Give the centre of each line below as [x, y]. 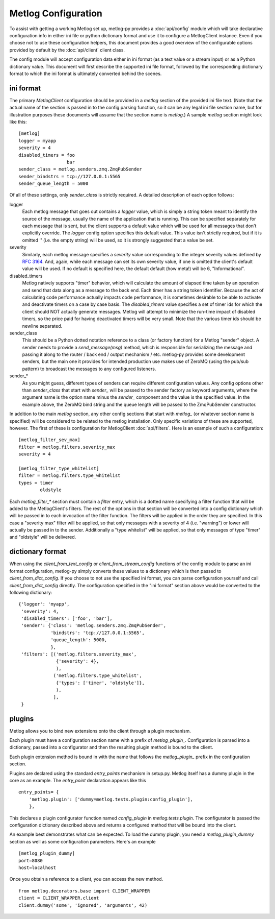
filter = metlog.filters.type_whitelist [70, 476]
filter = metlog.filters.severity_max [67, 447]
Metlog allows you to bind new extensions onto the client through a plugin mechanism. [100, 731]
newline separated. [42, 326]
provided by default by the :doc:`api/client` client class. [67, 50]
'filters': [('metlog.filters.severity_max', [79, 654]
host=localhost [37, 867]
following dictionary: [31, 592]
